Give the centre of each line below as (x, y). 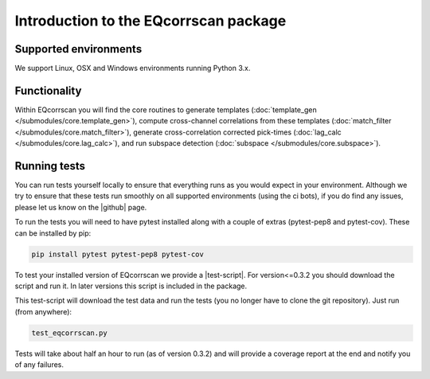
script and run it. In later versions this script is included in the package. (131, 286)
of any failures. (39, 365)
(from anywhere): (43, 311)
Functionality (48, 90)
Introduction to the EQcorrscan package (150, 21)
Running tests (50, 166)
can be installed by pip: (53, 233)
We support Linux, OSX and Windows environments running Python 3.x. (133, 68)
